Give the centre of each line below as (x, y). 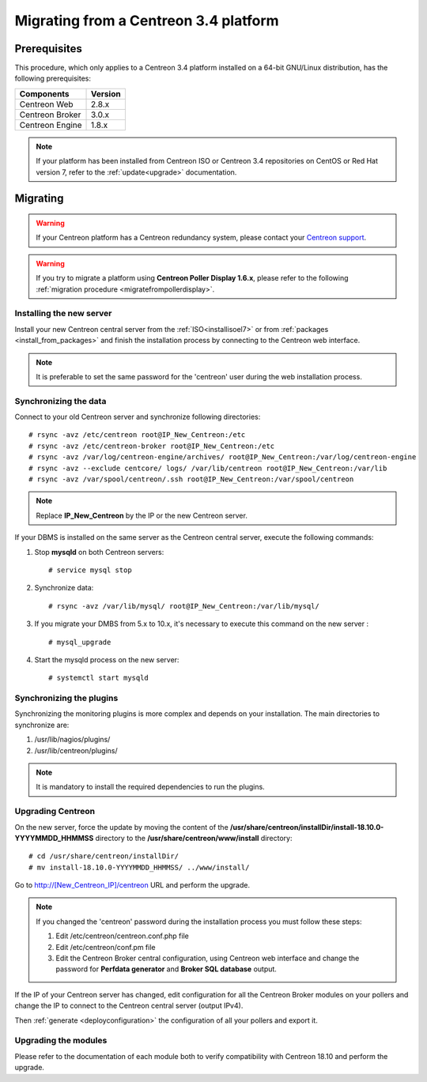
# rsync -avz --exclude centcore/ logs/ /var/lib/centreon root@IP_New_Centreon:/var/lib (208, 468)
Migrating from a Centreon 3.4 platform (147, 21)
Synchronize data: (64, 588)
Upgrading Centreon (55, 812)
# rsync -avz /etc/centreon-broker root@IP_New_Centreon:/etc (152, 446)
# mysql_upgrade (80, 642)
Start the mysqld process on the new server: (107, 659)
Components (45, 93)
